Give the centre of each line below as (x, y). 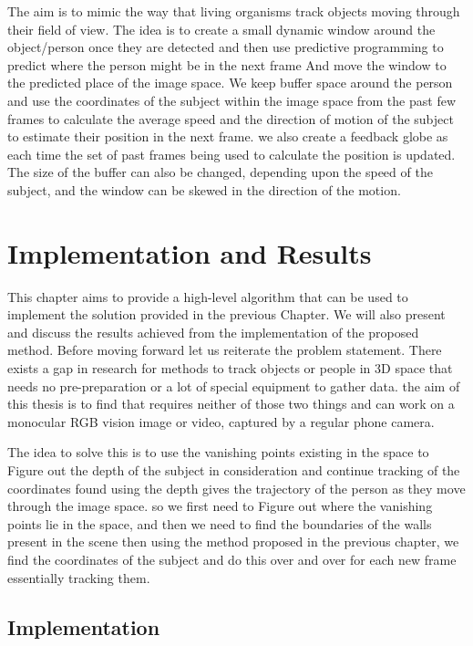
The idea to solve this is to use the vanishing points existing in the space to (218, 452)
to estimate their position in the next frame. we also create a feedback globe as (228, 136)
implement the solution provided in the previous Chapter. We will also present (226, 314)
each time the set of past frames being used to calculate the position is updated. (231, 154)
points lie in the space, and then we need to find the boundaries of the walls (220, 523)
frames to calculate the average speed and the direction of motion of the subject (231, 118)
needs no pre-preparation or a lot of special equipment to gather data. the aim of (234, 386)
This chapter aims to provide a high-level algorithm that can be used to (208, 296)
